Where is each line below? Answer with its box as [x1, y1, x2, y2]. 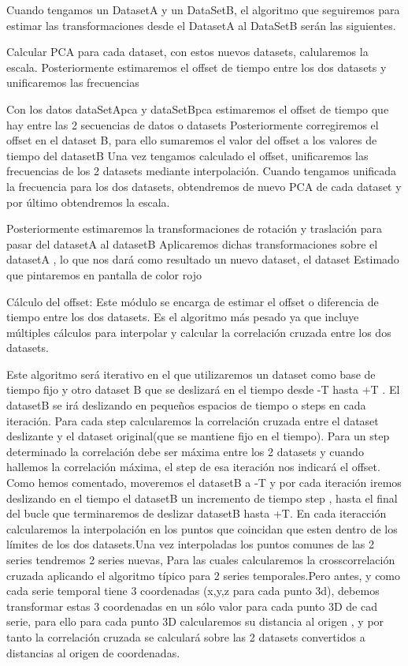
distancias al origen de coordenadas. [6, 644, 180, 660]
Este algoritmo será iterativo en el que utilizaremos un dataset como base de [6, 365, 376, 382]
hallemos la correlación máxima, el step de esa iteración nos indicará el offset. [6, 458, 380, 475]
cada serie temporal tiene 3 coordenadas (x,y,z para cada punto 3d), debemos [6, 582, 380, 599]
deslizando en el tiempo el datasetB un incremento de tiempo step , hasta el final [6, 489, 398, 506]
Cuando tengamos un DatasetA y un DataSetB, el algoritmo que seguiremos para [6, 2, 400, 17]
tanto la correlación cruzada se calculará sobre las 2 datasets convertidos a [6, 628, 365, 645]
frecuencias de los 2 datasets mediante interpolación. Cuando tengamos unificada [6, 163, 397, 179]
